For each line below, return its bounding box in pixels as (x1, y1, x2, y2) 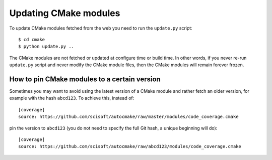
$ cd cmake (18, 37, 45, 42)
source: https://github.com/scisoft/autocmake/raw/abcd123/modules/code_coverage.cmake (18, 143, 242, 149)
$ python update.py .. (18, 44, 75, 50)
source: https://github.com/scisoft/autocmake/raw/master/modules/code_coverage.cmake (18, 114, 239, 120)
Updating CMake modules (9, 8, 120, 19)
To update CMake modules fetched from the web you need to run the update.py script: (9, 25, 192, 31)
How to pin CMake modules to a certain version (9, 75, 161, 83)
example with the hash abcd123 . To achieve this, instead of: (9, 95, 134, 101)
